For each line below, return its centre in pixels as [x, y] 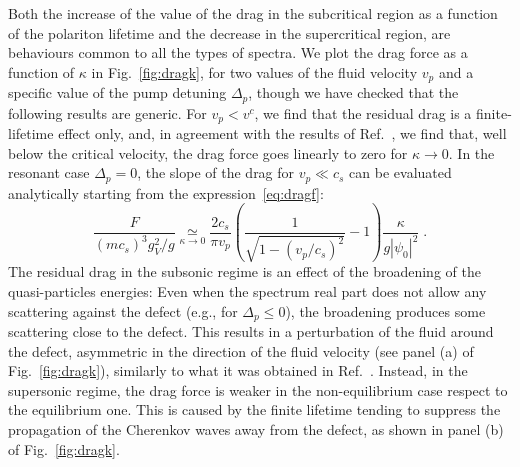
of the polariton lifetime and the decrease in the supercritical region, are [229, 32]
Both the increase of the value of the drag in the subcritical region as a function [253, 13]
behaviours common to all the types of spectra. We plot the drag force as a [238, 52]
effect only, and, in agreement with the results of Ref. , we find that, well [282, 133]
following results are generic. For [107, 112]
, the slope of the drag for [216, 172]
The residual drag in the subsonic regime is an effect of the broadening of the [244, 271]
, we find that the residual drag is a [363, 112]
